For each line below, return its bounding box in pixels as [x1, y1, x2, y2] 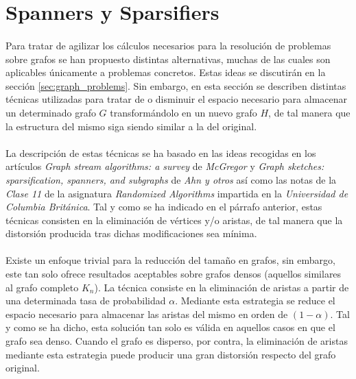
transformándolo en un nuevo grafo [110, 105, 257, 119]
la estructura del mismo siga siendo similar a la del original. [5, 119, 257, 133]
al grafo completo [5, 280, 79, 294]
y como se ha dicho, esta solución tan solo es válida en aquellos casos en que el [5, 320, 335, 334]
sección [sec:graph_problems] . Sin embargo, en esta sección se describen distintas [5, 78, 346, 93]
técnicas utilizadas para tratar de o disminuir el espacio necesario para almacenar [5, 92, 348, 106]
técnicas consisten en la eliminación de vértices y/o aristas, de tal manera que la [5, 212, 343, 227]
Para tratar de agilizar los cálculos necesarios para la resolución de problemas [5, 38, 331, 52]
